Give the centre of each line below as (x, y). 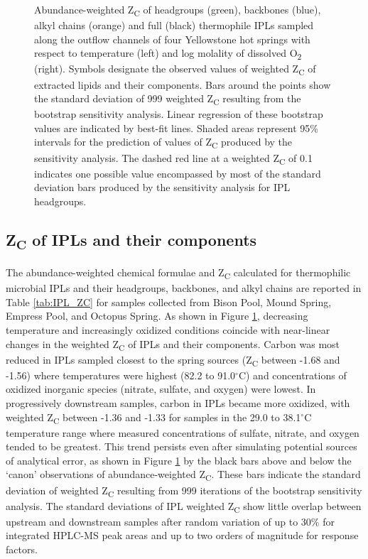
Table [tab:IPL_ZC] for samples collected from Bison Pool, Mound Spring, (169, 302)
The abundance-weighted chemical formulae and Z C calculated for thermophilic (178, 273)
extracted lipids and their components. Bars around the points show (183, 84)
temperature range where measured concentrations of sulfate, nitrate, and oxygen (183, 432)
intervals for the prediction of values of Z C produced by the (163, 143)
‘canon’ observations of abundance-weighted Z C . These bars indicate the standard (183, 475)
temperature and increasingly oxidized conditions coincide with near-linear (168, 329)
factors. (22, 549)
